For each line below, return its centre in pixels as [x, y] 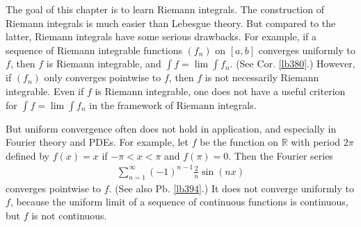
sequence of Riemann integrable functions [94, 50]
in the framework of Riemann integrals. [173, 104]
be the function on [239, 142]
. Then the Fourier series [281, 155]
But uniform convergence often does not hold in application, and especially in [171, 128]
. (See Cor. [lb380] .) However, [292, 64]
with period [316, 142]
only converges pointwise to [103, 77]
